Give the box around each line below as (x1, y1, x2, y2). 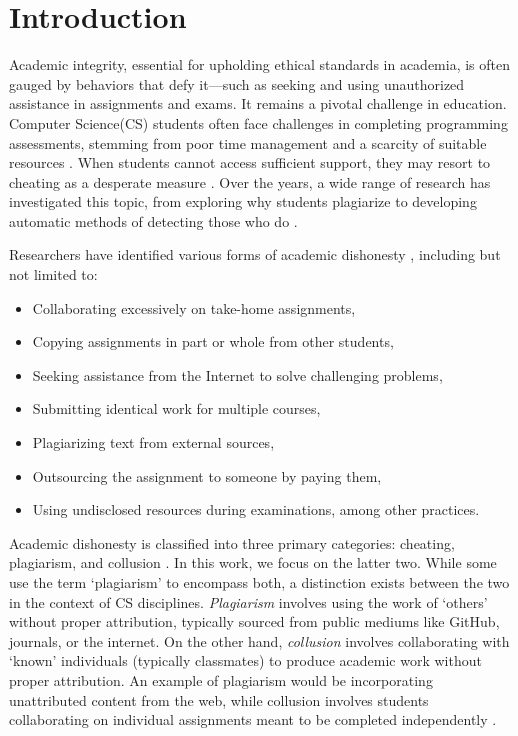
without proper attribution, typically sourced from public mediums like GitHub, (9, 611, 500, 632)
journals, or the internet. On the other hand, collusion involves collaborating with (9, 630, 510, 651)
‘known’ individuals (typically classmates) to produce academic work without (9, 650, 482, 671)
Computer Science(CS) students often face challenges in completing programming (9, 112, 508, 133)
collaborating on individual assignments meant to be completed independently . (9, 709, 497, 730)
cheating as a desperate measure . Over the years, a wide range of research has (9, 171, 491, 192)
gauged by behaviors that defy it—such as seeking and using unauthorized (9, 73, 465, 94)
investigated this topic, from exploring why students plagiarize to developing (9, 191, 477, 212)
